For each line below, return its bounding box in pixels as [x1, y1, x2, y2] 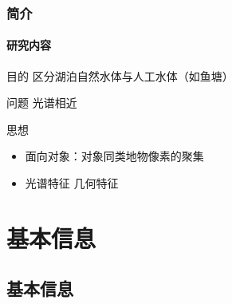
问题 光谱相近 [6, 94, 77, 111]
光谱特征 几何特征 [25, 175, 119, 191]
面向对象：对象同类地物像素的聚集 [25, 148, 204, 164]
